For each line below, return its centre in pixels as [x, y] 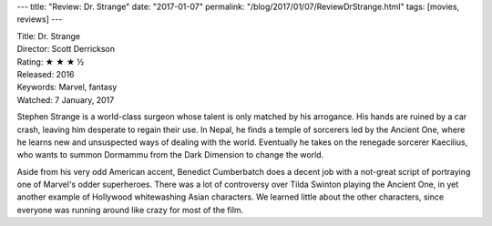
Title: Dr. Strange [49, 36]
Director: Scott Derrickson [66, 49]
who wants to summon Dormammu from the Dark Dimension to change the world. [170, 155]
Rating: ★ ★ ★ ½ [51, 62]
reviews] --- [40, 19]
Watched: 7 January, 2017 [66, 99]
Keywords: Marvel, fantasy [67, 87]
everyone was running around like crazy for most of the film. [130, 210]
